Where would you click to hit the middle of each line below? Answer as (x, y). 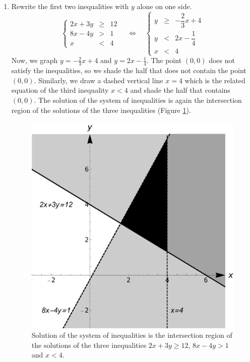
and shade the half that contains (180, 90)
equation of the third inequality (60, 90)
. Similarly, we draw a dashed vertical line (99, 80)
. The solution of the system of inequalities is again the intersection (138, 100)
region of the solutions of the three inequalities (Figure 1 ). (101, 110)
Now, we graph (35, 60)
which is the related (215, 80)
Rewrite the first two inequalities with (70, 6)
